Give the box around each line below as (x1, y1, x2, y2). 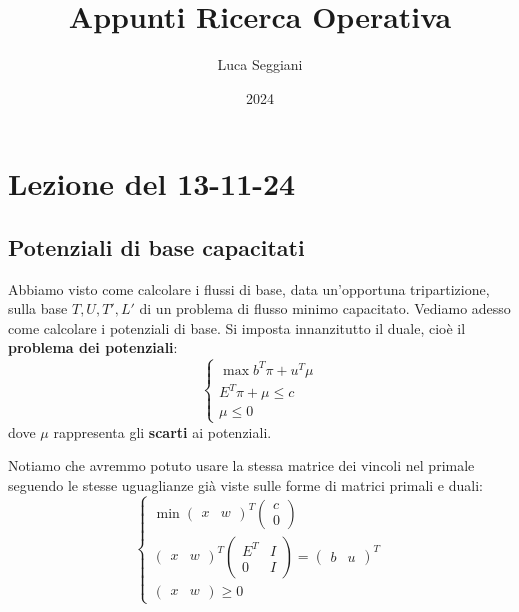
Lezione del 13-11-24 (8, 163, 296, 204)
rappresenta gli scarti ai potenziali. (53, 421, 272, 442)
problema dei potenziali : (8, 337, 178, 358)
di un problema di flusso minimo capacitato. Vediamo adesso (139, 298, 511, 319)
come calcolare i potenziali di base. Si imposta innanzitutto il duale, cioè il (8, 317, 466, 338)
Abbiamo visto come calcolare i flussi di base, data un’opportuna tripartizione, (8, 278, 490, 299)
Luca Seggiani (217, 54, 303, 75)
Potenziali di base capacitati (8, 231, 305, 262)
